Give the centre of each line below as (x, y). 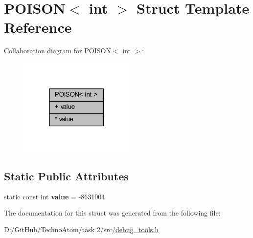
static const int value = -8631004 (55, 196)
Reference (38, 27)
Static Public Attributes (66, 176)
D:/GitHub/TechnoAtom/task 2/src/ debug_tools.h (81, 229)
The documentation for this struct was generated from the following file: (112, 213)
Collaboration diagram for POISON (57, 51)
